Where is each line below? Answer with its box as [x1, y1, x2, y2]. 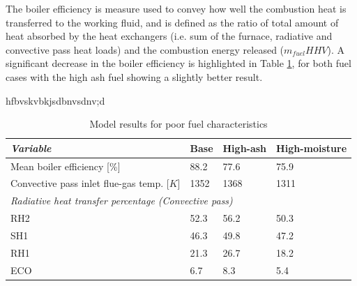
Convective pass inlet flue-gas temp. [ [10, 176, 169, 190]
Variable [10, 140, 52, 155]
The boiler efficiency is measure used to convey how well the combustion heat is [6, 1, 347, 15]
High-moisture [276, 140, 347, 155]
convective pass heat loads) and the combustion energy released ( [6, 42, 284, 57]
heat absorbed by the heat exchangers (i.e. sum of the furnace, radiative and [6, 29, 333, 43]
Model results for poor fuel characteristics [89, 116, 268, 131]
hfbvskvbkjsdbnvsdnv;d [6, 93, 105, 107]
